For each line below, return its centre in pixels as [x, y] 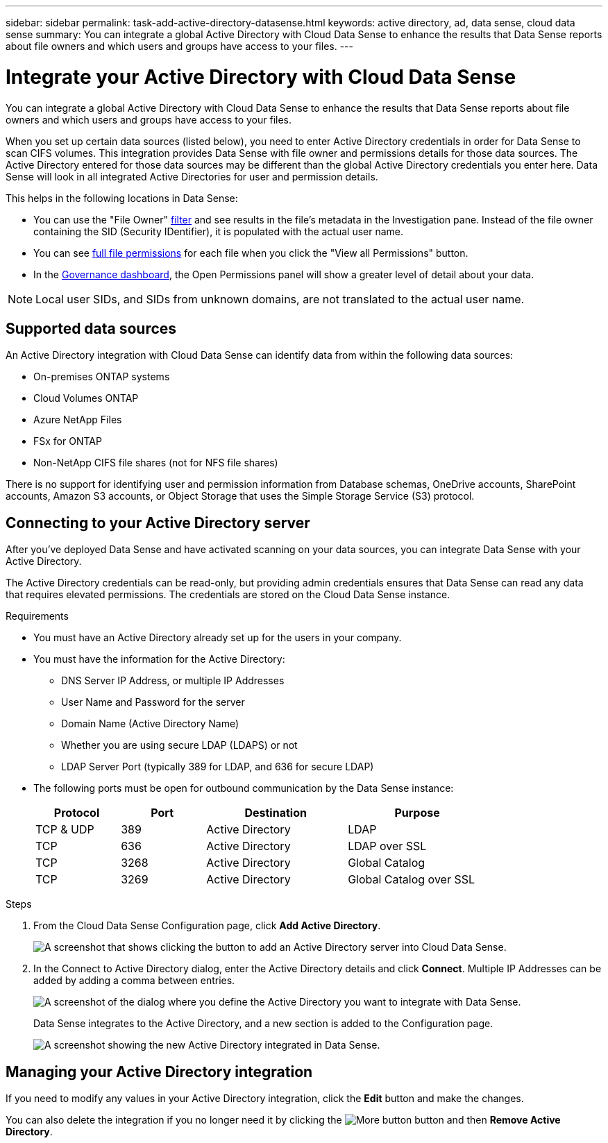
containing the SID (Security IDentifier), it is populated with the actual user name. [219, 231]
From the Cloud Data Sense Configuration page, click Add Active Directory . [207, 926]
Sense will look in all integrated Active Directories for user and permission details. [192, 176]
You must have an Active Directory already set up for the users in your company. [218, 638]
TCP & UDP [65, 830]
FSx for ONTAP [68, 441]
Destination [276, 813]
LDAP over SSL [387, 846]
